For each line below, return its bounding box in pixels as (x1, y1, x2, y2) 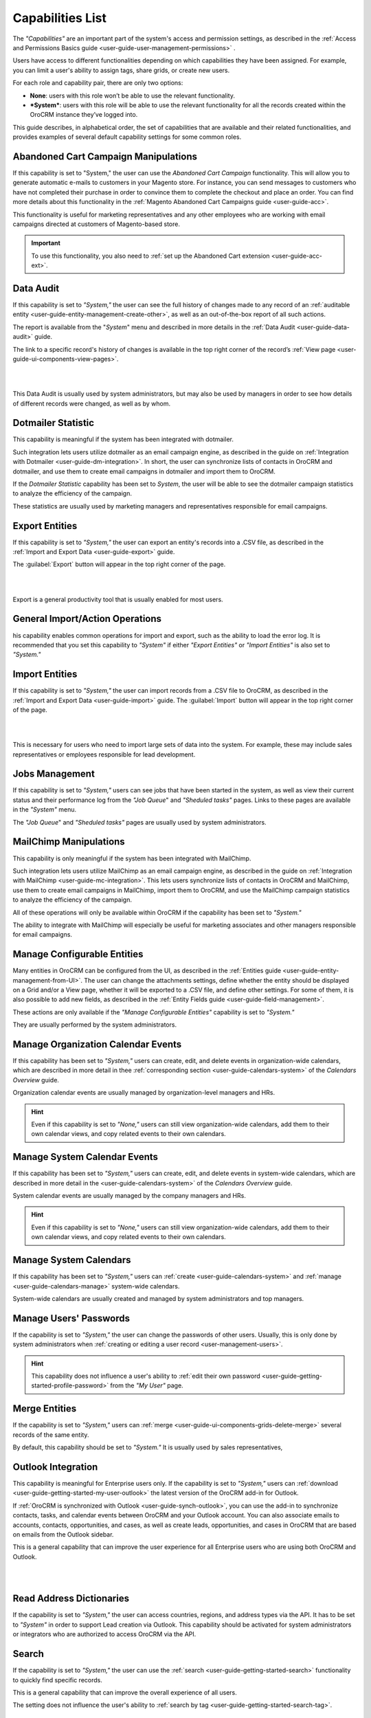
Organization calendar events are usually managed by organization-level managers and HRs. (12, 1089, 275, 1097)
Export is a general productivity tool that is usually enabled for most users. (12, 595, 223, 603)
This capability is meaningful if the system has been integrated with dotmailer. (12, 435, 234, 443)
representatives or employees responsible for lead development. (12, 750, 196, 759)
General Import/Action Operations (12, 613, 161, 625)
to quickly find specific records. (12, 1675, 102, 1684)
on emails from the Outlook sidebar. (12, 1530, 114, 1539)
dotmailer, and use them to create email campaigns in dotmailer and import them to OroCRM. (12, 467, 276, 476)
